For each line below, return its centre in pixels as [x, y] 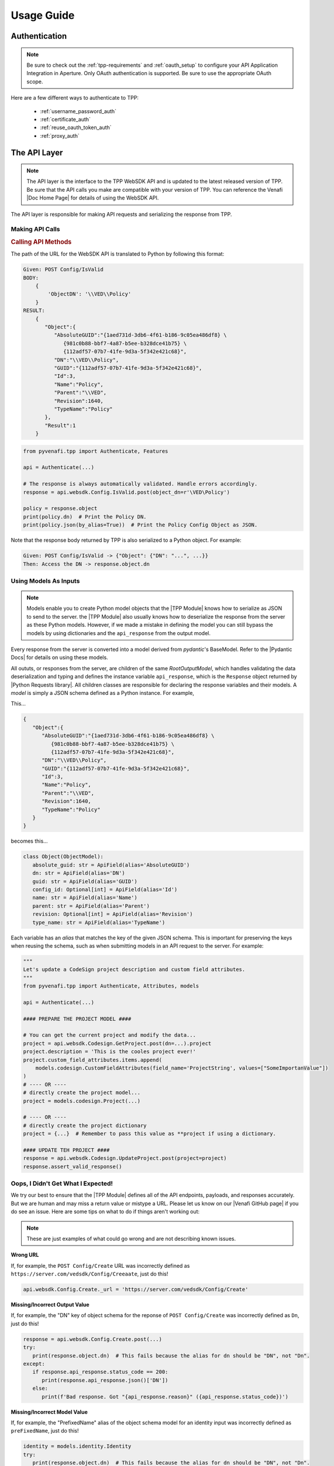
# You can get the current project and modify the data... [109, 1035]
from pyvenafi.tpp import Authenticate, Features [96, 451]
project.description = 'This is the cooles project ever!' [109, 1052]
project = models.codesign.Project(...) [82, 1101]
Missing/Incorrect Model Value [49, 1412]
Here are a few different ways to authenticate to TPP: [75, 98]
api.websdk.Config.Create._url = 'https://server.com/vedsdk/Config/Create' [136, 1289]
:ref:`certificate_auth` [65, 119]
